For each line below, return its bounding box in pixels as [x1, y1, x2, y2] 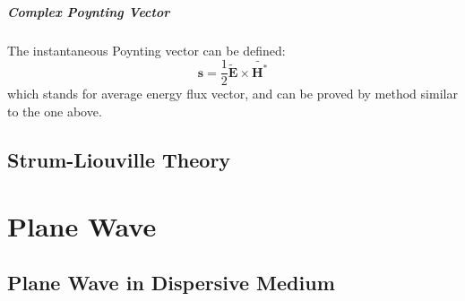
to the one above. [7, 102, 102, 121]
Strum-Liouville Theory [7, 146, 231, 174]
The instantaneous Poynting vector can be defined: [7, 40, 286, 59]
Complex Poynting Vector [7, 2, 170, 21]
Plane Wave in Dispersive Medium [7, 269, 335, 297]
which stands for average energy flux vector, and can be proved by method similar [7, 84, 458, 103]
